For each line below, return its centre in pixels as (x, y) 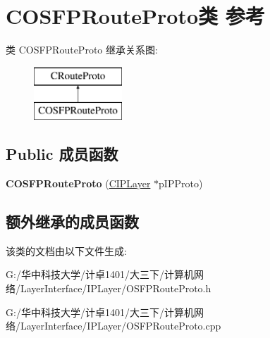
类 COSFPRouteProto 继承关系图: (82, 50)
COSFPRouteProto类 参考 (135, 16)
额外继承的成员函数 (72, 221)
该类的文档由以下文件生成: (66, 250)
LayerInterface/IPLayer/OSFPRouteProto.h (116, 288)
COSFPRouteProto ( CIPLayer (78, 183)
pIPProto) (181, 183)
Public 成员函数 (62, 154)
